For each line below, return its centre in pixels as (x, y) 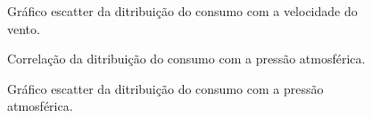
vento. (24, 28)
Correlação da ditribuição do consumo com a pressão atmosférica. (186, 59)
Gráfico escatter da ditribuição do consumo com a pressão (165, 88)
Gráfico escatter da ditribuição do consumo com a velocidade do (182, 11)
